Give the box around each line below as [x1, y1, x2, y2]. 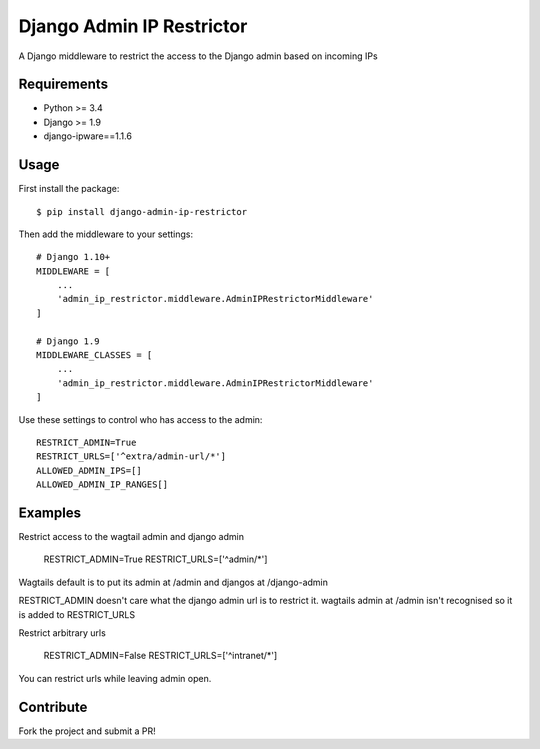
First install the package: [18, 183, 120, 195]
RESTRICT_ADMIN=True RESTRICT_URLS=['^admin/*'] [43, 553, 268, 565]
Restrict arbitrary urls [18, 627, 107, 639]
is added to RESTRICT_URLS [18, 608, 135, 620]
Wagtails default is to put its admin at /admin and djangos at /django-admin [18, 576, 329, 588]
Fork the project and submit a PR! [18, 725, 157, 737]
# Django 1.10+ [36, 251, 111, 263]
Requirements [18, 76, 109, 93]
